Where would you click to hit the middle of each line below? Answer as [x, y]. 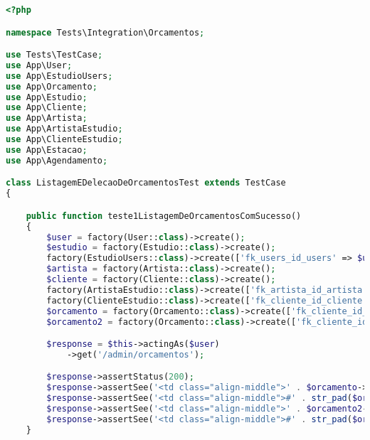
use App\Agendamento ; [57, 160]
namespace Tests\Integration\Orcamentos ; [105, 32]
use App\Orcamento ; [52, 86]
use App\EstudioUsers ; [59, 76]
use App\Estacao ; [47, 150]
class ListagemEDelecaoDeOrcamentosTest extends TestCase [146, 183]
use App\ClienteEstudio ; [64, 140]
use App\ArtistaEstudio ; [64, 129]
